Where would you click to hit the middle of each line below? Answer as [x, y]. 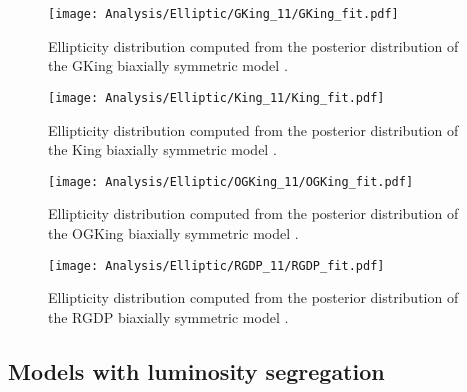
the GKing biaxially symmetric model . [168, 65]
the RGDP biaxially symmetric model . [168, 316]
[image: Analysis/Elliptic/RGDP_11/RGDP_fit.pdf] [216, 265]
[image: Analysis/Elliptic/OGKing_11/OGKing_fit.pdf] [231, 181]
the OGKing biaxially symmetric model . [173, 232]
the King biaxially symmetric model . [162, 149]
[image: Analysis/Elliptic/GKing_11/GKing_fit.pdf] [223, 14]
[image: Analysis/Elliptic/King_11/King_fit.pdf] [216, 97]
